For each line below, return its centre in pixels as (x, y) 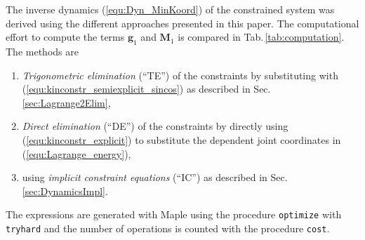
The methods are (42, 51)
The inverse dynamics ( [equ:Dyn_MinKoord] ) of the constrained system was (170, 9)
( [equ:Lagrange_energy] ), (77, 153)
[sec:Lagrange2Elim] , (66, 102)
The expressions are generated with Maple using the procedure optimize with (174, 214)
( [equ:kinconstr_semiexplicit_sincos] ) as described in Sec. (146, 89)
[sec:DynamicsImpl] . (65, 191)
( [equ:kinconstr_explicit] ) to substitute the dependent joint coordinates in (181, 139)
